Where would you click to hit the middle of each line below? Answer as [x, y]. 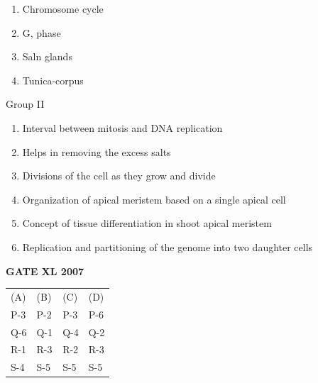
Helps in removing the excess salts [97, 151]
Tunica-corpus [53, 80]
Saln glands [47, 56]
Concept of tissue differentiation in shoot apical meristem [147, 223]
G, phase [42, 32]
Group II [25, 104]
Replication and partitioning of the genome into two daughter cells [168, 246]
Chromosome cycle [63, 9]
